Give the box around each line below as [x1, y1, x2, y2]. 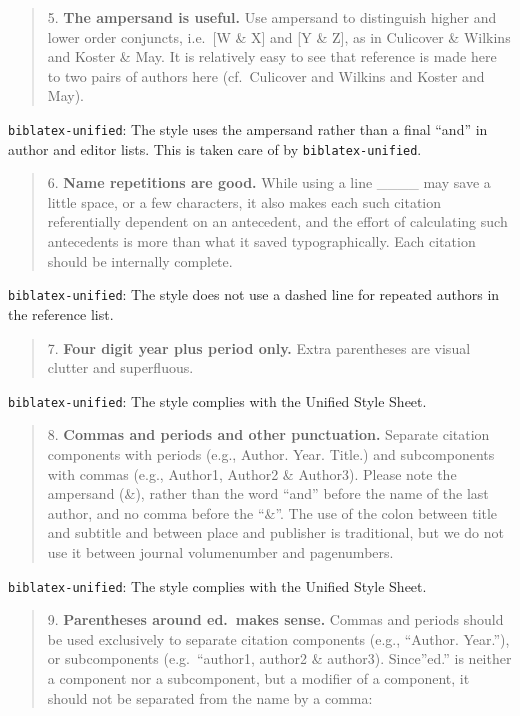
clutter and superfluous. [47, 357, 194, 378]
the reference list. [8, 303, 114, 324]
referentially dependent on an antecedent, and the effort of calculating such [47, 211, 508, 232]
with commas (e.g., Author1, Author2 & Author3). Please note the [47, 463, 457, 484]
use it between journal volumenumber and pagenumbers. [47, 541, 394, 562]
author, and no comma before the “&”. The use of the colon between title [47, 502, 498, 523]
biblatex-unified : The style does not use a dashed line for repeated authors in [8, 284, 500, 305]
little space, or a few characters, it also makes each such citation [47, 191, 441, 212]
